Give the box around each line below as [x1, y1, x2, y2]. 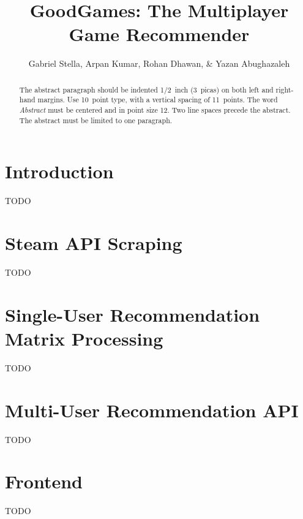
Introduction [5, 159, 114, 184]
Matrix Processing [5, 325, 163, 350]
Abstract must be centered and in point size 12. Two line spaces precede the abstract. [19, 105, 291, 115]
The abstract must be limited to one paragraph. [19, 115, 173, 125]
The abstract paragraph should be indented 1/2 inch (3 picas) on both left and [19, 84, 274, 94]
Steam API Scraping [5, 230, 182, 256]
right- [275, 84, 294, 94]
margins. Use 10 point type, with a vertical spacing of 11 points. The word [37, 94, 278, 105]
